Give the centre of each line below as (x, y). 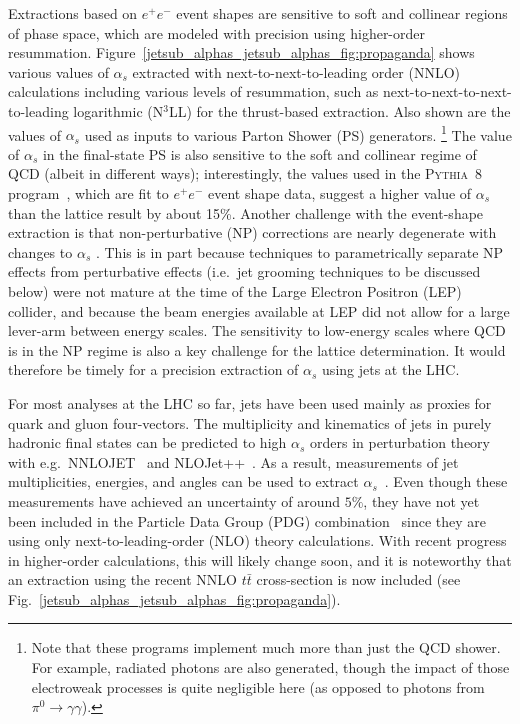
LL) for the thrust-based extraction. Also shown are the (339, 110)
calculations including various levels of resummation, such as (193, 91)
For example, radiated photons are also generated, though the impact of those (270, 667)
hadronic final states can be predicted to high (147, 442)
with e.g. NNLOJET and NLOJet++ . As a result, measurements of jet (233, 461)
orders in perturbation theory (399, 442)
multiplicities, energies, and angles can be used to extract (183, 481)
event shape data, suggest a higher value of (339, 193)
